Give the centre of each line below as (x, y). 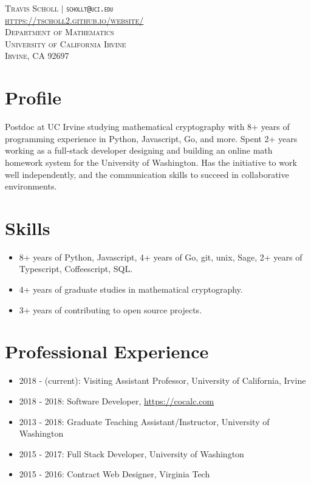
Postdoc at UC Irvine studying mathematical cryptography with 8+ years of (147, 127)
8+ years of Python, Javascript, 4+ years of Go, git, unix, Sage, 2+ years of (161, 257)
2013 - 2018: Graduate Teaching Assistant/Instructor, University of (144, 421)
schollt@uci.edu (90, 9)
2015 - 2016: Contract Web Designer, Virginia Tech (114, 474)
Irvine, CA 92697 (37, 56)
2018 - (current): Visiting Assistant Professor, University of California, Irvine (162, 380)
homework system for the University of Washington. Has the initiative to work (151, 162)
